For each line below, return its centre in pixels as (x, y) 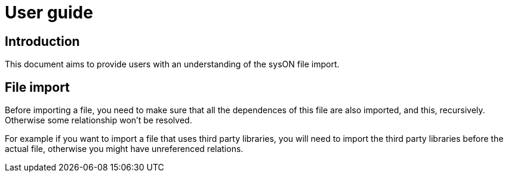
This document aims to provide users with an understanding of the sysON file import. (172, 64)
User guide (49, 13)
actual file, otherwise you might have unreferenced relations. (124, 149)
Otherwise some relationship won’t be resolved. (98, 120)
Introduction (42, 41)
